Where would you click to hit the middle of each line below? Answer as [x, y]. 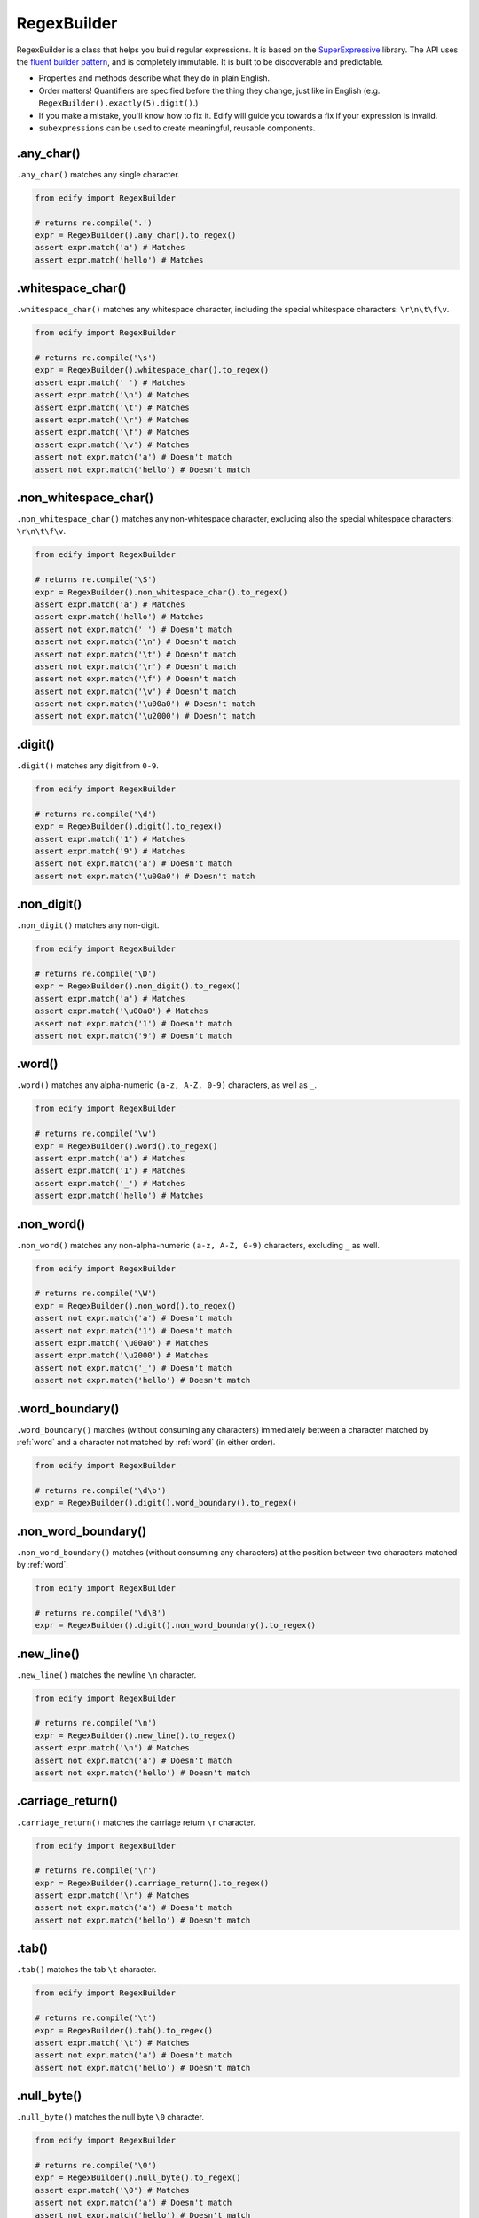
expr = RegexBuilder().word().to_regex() [126, 1146]
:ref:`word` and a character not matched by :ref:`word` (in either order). [146, 1443]
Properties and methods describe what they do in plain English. [154, 78]
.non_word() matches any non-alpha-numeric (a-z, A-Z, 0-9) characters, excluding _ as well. [198, 1245]
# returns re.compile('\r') [96, 1871]
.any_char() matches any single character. [98, 174]
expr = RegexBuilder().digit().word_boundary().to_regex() [166, 1503]
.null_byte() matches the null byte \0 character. [110, 2117]
